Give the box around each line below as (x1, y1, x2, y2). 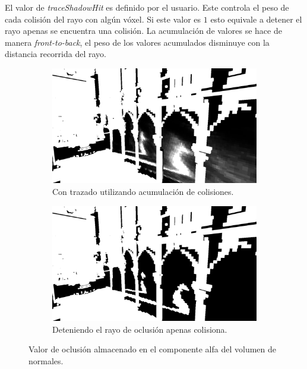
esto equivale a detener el (210, 12, 302, 25)
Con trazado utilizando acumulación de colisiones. (52, 185, 234, 198)
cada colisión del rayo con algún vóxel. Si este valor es (5, 12, 201, 25)
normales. (29, 354, 64, 367)
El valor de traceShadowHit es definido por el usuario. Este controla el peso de (5, 1, 289, 13)
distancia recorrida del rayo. (5, 48, 106, 60)
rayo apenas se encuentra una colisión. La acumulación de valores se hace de (5, 24, 282, 37)
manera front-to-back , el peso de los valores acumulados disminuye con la (5, 36, 270, 48)
